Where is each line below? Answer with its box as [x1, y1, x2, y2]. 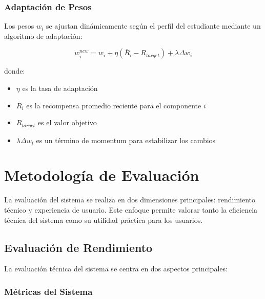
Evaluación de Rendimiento [4, 239, 153, 255]
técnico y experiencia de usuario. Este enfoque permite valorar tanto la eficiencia [4, 204, 258, 215]
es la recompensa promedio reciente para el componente [26, 100, 201, 110]
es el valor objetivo [37, 117, 97, 128]
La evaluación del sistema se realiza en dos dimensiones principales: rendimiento [4, 194, 256, 205]
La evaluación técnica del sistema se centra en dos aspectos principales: [4, 263, 228, 274]
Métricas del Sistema [4, 285, 93, 297]
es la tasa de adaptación [22, 83, 98, 93]
